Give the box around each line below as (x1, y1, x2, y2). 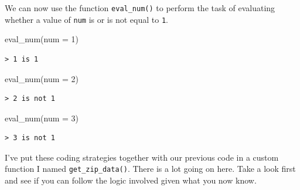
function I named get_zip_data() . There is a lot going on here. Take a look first (5, 162, 296, 175)
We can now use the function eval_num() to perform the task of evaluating (5, 2, 275, 13)
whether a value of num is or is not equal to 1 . (5, 13, 168, 25)
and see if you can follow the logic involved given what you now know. (5, 174, 257, 186)
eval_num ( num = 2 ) (5, 72, 79, 84)
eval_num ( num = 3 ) (5, 111, 79, 124)
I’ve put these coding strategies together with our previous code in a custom (5, 151, 279, 163)
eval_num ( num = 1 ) (5, 33, 79, 45)
